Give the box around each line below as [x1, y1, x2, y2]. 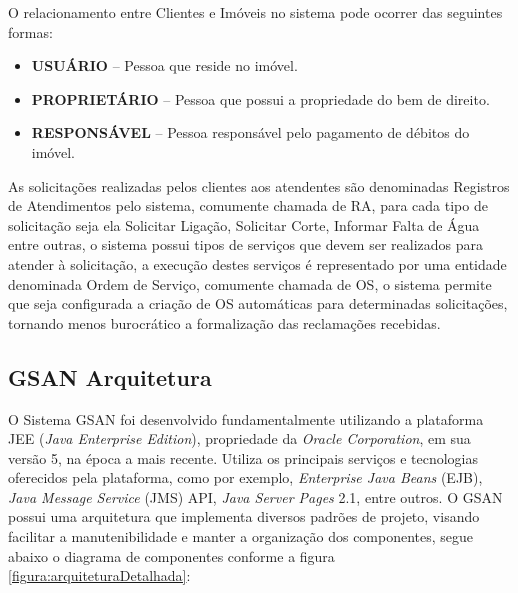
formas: [8, 21, 53, 42]
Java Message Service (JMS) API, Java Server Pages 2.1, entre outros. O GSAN [8, 486, 503, 507]
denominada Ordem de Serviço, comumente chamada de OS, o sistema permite [8, 273, 492, 294]
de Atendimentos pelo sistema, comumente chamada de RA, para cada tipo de [8, 195, 488, 216]
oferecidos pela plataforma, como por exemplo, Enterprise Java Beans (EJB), [8, 467, 483, 488]
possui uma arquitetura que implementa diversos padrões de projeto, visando [8, 506, 480, 527]
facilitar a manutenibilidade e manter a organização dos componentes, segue [8, 526, 474, 547]
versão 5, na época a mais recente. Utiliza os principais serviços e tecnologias [8, 447, 479, 468]
